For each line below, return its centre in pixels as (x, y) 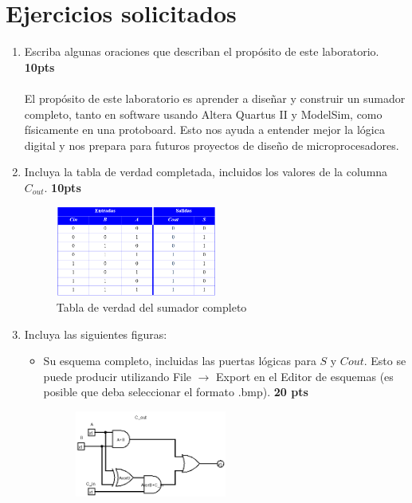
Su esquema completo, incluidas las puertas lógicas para (180, 361)
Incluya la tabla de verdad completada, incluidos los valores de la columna (206, 172)
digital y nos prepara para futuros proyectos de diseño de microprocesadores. (212, 145)
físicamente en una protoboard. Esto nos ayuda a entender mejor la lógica (204, 130)
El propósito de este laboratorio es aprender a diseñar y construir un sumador (215, 98)
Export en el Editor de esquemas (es (305, 376)
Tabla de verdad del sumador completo (151, 307)
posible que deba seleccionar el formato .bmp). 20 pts (176, 392)
